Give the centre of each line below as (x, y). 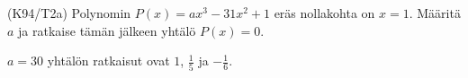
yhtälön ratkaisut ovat (108, 61)
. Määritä (435, 13)
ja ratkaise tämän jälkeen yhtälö (107, 30)
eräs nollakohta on (324, 13)
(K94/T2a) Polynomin (69, 13)
